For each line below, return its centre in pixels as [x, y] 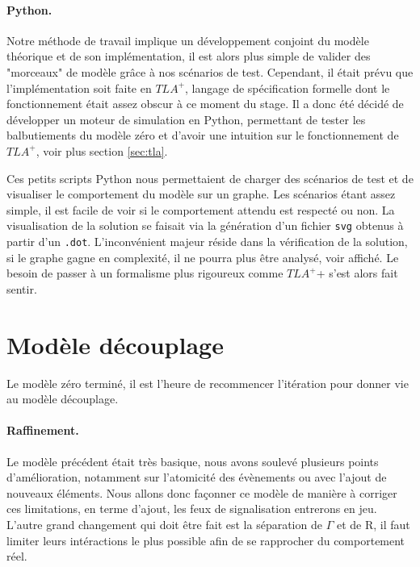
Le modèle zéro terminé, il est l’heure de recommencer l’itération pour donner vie [208, 383]
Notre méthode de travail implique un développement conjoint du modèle [188, 40]
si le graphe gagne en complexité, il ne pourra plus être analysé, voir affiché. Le [203, 257]
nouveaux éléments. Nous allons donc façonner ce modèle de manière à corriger [202, 492]
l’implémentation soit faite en [79, 88]
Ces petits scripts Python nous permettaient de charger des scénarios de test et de [210, 178]
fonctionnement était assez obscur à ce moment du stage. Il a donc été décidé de [205, 104]
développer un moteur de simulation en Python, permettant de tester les [186, 119]
